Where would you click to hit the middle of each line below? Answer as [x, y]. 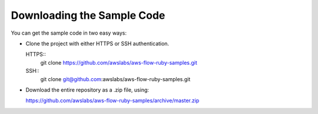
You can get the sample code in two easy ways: [69, 33]
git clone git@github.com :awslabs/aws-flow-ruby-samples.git [115, 79]
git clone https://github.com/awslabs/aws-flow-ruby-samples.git [119, 62]
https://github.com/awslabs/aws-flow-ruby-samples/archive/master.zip [112, 100]
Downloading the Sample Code [88, 15]
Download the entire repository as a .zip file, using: [87, 90]
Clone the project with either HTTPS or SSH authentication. [97, 43]
